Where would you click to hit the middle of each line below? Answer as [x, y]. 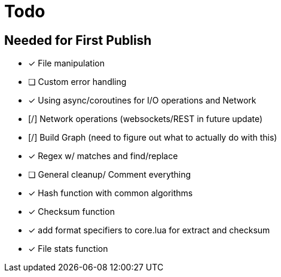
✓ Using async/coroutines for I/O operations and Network [142, 101]
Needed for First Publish [78, 40]
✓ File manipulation [66, 63]
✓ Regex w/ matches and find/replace [103, 156]
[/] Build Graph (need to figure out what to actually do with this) [153, 138]
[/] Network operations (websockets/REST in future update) [146, 119]
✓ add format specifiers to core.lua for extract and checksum [149, 230]
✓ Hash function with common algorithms [111, 193]
